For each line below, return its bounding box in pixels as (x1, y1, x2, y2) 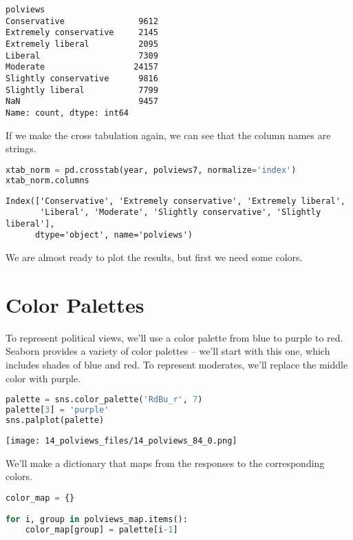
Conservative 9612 (6, 16, 158, 26)
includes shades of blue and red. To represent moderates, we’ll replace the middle (6, 357, 348, 372)
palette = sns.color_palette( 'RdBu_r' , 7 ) (6, 395, 203, 405)
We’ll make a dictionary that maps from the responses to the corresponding (6, 455, 325, 470)
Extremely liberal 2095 (6, 39, 158, 49)
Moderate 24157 (6, 62, 158, 72)
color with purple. (6, 371, 81, 385)
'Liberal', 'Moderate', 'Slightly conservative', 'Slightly (40, 207, 321, 218)
